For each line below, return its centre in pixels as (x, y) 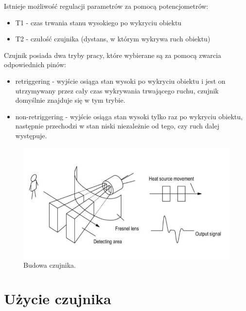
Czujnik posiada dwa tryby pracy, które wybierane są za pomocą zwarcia (113, 55)
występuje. (31, 135)
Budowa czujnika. (50, 265)
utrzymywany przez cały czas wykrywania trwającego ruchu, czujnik (117, 90)
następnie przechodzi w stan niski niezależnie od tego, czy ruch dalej (117, 126)
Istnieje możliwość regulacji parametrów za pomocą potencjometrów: (106, 6)
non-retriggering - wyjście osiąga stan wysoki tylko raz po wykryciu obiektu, (129, 116)
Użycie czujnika (58, 298)
